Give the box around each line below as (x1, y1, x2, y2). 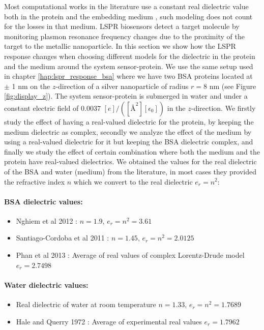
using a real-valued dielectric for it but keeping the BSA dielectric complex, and (4, 136, 253, 147)
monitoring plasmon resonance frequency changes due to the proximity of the (4, 31, 245, 41)
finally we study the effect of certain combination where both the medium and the (4, 146, 260, 157)
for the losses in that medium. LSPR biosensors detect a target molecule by (4, 21, 240, 32)
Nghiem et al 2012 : (16, 215, 77, 226)
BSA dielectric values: (4, 196, 83, 206)
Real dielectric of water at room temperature (16, 299, 156, 310)
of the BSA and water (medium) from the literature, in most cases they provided (4, 166, 257, 176)
